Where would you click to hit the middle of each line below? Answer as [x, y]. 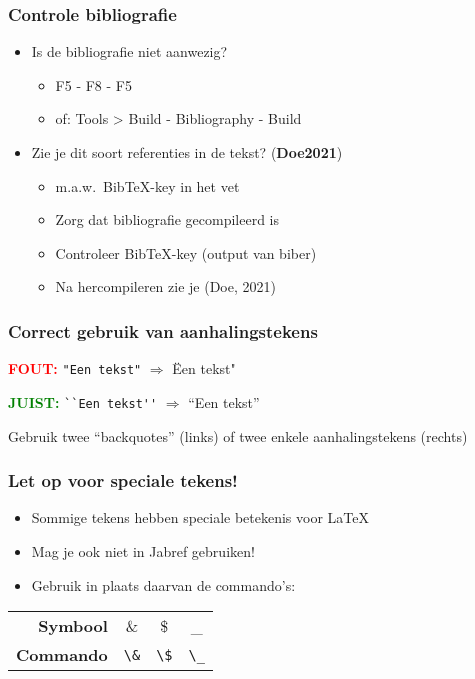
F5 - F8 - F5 [93, 84]
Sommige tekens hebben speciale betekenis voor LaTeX [200, 517]
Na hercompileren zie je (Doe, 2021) [165, 286]
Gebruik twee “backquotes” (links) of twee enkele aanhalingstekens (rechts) [238, 435]
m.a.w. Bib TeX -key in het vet [147, 185]
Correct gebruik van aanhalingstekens [163, 330]
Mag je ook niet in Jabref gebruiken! [143, 550]
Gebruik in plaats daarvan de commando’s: [163, 584]
